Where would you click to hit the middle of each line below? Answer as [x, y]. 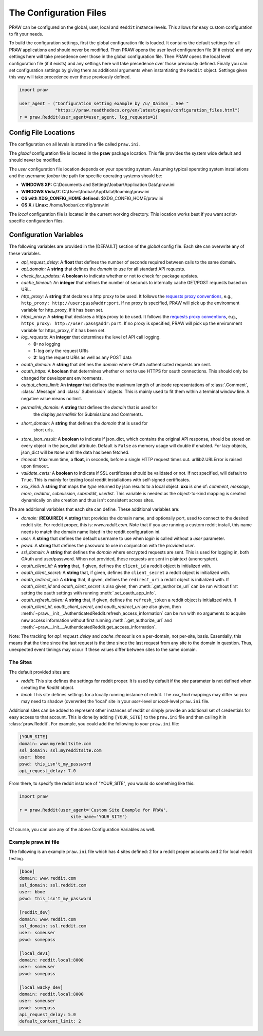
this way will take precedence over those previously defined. [70, 77]
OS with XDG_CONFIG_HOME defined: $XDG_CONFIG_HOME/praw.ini [92, 198]
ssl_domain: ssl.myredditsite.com [60, 750]
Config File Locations [42, 133]
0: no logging [47, 344]
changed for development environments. [62, 378]
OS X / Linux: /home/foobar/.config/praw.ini [65, 205]
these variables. [25, 253]
